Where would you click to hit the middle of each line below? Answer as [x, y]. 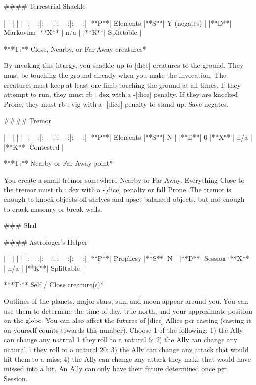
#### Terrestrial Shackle [45, 6]
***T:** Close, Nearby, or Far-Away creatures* [75, 48]
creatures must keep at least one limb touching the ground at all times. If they [123, 84]
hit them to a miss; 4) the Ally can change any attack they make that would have [127, 359]
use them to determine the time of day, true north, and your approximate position [128, 310]
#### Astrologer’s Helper [46, 241]
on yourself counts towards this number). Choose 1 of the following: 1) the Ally [124, 330]
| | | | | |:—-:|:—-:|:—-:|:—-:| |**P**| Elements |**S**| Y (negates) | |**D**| [118, 22]
